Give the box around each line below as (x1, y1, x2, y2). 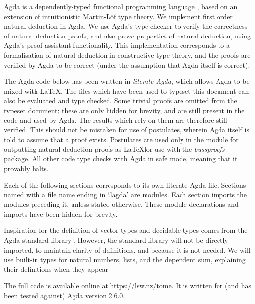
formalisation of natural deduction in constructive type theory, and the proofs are (4, 49, 251, 60)
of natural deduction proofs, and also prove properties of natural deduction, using (4, 30, 251, 40)
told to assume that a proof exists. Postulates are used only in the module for (4, 134, 239, 144)
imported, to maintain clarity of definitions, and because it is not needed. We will (4, 244, 251, 255)
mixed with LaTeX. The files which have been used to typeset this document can (4, 85, 249, 96)
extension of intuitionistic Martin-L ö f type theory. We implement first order (4, 11, 233, 21)
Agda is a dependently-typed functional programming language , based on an (4, 1, 238, 11)
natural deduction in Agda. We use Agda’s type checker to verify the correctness (4, 21, 248, 31)
